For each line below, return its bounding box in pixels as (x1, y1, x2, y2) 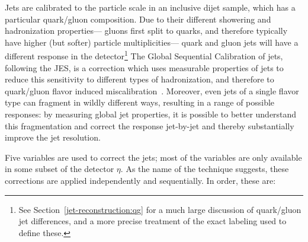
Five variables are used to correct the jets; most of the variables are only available (5, 151, 302, 163)
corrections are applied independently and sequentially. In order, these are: (5, 174, 276, 186)
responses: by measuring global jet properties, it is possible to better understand (5, 108, 297, 120)
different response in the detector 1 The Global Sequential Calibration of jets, (5, 48, 283, 62)
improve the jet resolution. (5, 131, 101, 144)
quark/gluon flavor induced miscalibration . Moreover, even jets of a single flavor (5, 84, 299, 97)
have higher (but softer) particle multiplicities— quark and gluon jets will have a (5, 36, 299, 48)
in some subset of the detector (5, 163, 114, 175)
